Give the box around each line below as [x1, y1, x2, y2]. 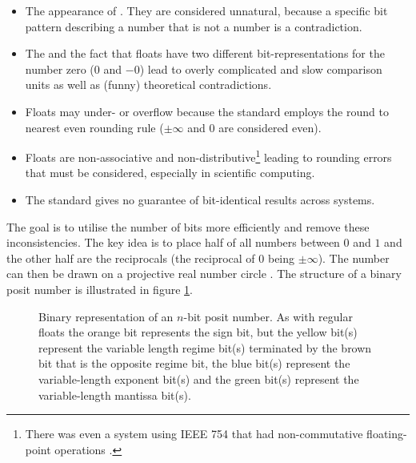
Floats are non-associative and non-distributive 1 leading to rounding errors [25, 147, 392, 165]
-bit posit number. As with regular [183, 308, 353, 324]
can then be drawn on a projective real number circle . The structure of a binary [6, 265, 402, 282]
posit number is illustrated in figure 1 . [6, 280, 193, 297]
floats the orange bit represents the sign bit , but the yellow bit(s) [38, 324, 358, 340]
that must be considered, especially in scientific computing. [25, 164, 315, 181]
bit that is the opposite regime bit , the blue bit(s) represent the [38, 355, 350, 372]
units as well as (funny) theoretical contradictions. [25, 76, 272, 93]
